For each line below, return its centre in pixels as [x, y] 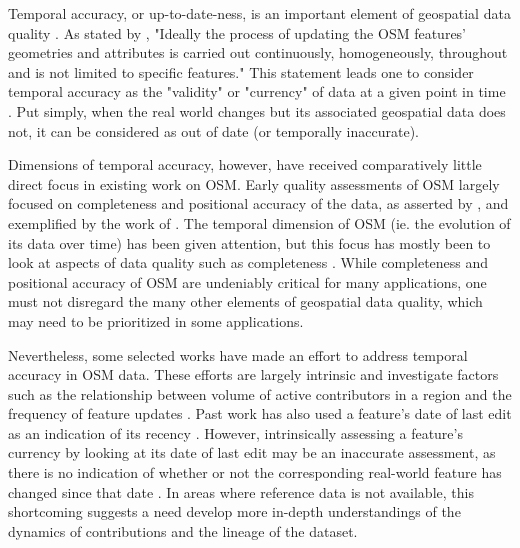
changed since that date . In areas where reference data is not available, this [241, 491]
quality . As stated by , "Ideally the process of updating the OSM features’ [237, 32]
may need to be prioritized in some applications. [156, 320]
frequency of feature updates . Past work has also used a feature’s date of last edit [260, 413]
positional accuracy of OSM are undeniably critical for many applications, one [247, 281]
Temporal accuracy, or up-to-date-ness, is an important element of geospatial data [259, 13]
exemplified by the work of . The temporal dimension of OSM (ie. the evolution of [259, 222]
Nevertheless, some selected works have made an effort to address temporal [238, 354]
